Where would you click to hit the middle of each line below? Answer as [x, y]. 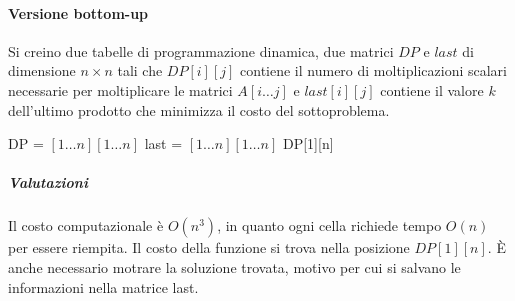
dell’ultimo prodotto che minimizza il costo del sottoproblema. [199, 109]
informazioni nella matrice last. [103, 286]
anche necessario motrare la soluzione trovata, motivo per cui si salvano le [234, 266]
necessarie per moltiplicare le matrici [120, 89]
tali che [140, 70]
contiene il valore [432, 89]
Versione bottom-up [78, 12]
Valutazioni [48, 182]
